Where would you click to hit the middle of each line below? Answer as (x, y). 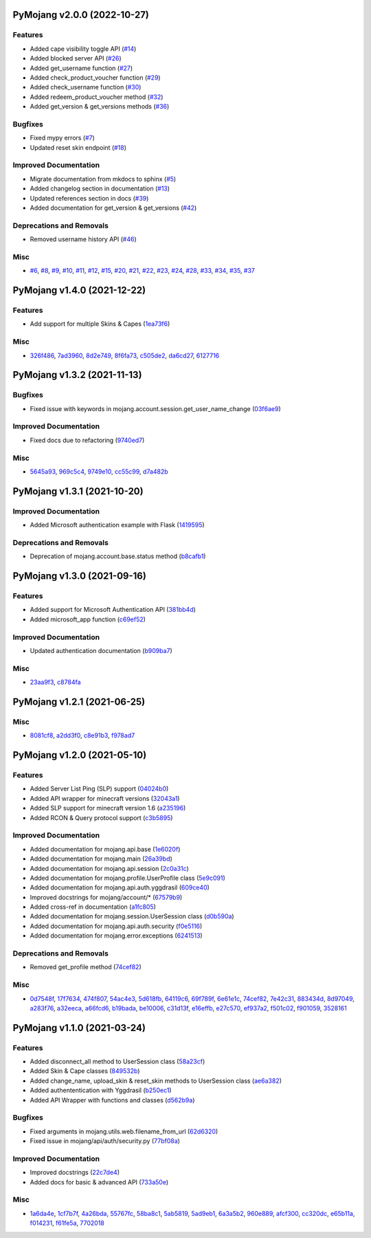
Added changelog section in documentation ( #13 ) (100, 188)
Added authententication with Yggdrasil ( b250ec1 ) (101, 1090)
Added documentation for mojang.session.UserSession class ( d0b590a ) (132, 916)
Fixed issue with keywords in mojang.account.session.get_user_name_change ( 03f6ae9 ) (155, 408)
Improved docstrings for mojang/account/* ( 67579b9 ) (106, 897)
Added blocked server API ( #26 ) (76, 58)
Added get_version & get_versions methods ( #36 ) (100, 107)
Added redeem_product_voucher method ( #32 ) (97, 97)
